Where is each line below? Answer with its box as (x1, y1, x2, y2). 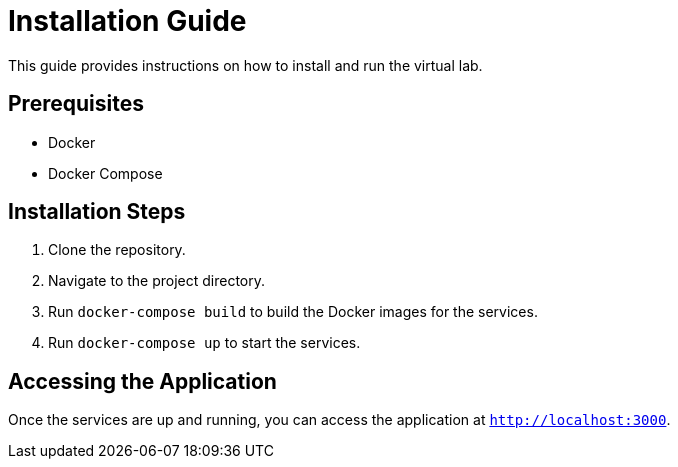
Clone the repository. (48, 241, 186, 259)
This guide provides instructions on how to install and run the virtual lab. (8, 56, 483, 74)
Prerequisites (8, 91, 144, 117)
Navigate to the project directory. (48, 272, 266, 290)
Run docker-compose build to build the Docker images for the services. (48, 303, 538, 321)
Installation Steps (8, 199, 186, 225)
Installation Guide (8, 4, 247, 38)
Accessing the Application (8, 368, 277, 394)
